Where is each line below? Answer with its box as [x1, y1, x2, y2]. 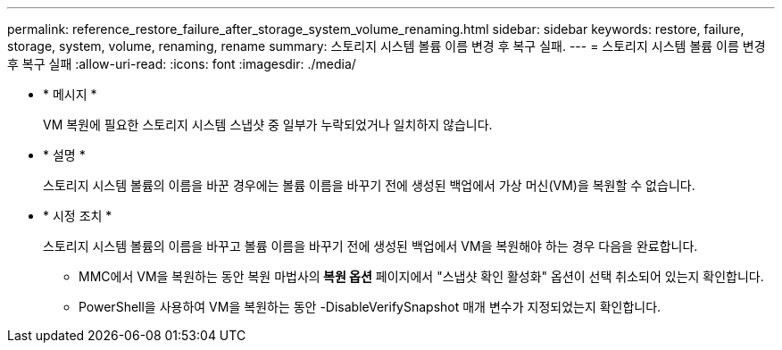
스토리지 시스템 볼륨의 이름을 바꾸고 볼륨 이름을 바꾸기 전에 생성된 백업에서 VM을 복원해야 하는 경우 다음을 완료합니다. [43, 238, 698, 254]
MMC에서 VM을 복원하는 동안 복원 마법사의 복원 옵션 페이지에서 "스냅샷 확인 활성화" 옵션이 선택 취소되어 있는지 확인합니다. [79, 269, 764, 284]
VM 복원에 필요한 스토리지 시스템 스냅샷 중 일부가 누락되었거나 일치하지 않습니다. [43, 117, 493, 132]
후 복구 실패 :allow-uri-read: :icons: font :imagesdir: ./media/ [7, 56, 356, 71]
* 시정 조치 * [43, 208, 112, 223]
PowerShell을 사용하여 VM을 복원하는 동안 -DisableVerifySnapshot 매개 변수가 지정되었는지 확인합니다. [79, 299, 661, 314]
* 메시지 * [43, 87, 97, 102]
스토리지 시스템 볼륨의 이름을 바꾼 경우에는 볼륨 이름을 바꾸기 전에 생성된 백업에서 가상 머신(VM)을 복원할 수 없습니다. [43, 178, 695, 193]
